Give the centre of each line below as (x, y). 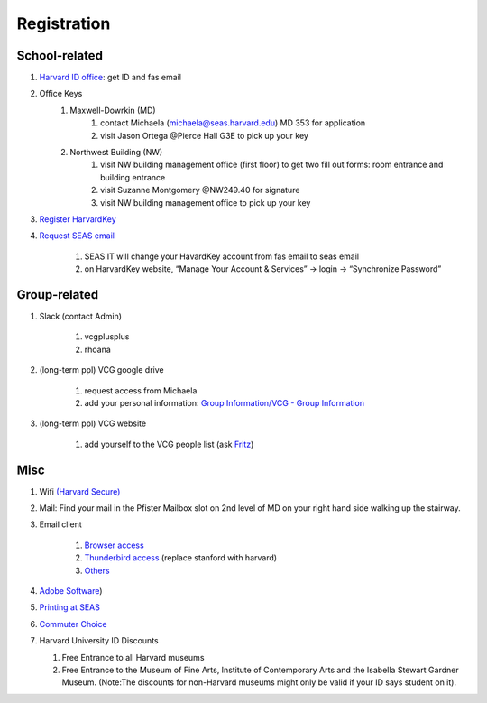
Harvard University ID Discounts (99, 641)
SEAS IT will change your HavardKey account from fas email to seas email (222, 256)
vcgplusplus (107, 337)
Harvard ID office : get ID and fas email (110, 78)
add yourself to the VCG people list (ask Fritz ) (169, 444)
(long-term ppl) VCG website (93, 423)
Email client (61, 524)
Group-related (58, 295)
